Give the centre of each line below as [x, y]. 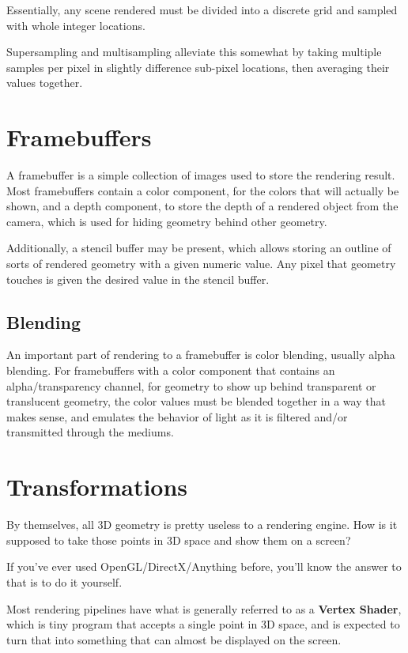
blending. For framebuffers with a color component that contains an [171, 370]
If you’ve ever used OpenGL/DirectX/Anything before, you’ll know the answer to [204, 566]
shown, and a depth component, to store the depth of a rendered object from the [202, 206]
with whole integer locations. [76, 25]
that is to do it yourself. [64, 581]
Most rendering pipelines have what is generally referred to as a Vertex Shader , [204, 608]
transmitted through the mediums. [90, 432]
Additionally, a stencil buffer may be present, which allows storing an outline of [199, 248]
